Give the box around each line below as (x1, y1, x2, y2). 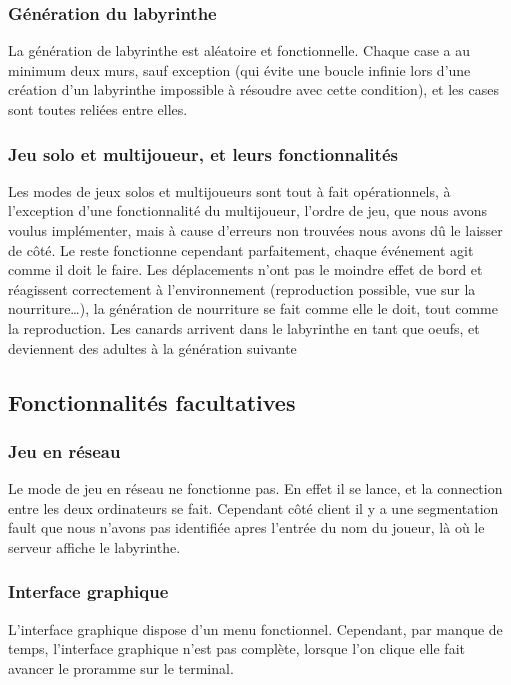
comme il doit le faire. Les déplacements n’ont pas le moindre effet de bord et (8, 259, 483, 280)
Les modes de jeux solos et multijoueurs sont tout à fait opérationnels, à (8, 180, 451, 201)
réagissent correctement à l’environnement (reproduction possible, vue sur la (8, 278, 476, 299)
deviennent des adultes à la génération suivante (8, 337, 297, 358)
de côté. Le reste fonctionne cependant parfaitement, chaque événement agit (8, 239, 474, 260)
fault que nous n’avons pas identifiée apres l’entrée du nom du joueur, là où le (8, 517, 485, 538)
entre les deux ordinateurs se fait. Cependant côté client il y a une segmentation (8, 497, 499, 518)
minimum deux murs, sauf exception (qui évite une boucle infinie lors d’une (8, 59, 471, 80)
